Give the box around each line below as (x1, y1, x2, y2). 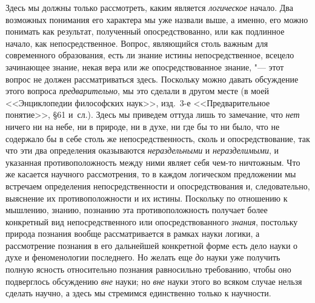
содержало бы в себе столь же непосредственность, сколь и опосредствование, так (5, 132, 310, 145)
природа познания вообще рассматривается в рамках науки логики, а (5, 227, 260, 240)
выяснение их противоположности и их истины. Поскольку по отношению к (5, 191, 288, 204)
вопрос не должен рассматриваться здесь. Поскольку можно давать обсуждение (5, 72, 299, 85)
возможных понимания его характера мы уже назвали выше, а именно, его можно (5, 13, 308, 26)
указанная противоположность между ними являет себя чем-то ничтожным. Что (5, 155, 300, 168)
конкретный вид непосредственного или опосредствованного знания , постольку (5, 215, 298, 228)
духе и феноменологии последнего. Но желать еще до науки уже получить (5, 251, 280, 264)
